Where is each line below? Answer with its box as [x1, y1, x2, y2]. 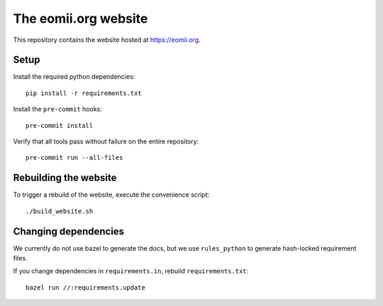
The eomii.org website [13, 11, 148, 26]
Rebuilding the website [13, 172, 117, 184]
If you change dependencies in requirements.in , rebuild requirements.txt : [13, 267, 249, 275]
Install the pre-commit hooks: [13, 105, 103, 114]
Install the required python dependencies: [13, 72, 135, 81]
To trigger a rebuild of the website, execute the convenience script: [13, 190, 209, 199]
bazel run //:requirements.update [26, 283, 145, 291]
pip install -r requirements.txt [26, 89, 142, 97]
